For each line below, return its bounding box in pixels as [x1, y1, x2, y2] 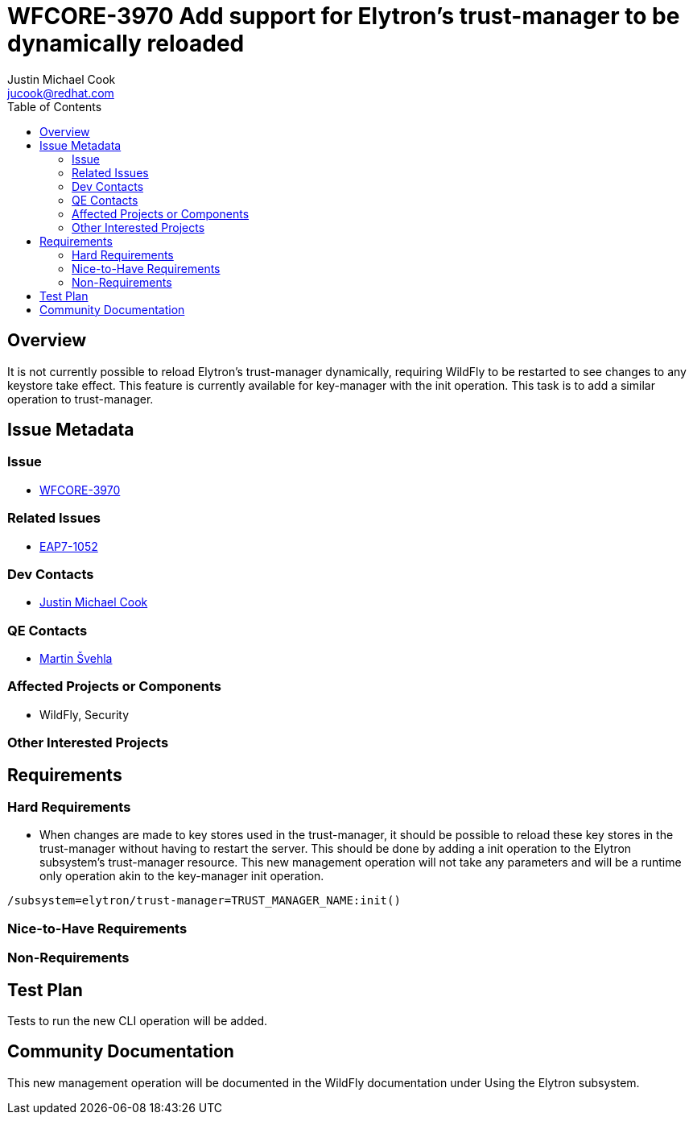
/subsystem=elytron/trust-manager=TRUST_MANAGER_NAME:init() [7, 894, 401, 908]
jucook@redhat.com [7, 85, 114, 100]
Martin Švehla [39, 652, 113, 666]
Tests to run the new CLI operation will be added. [7, 1014, 268, 1028]
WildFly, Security [39, 707, 130, 722]
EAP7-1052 [39, 539, 98, 553]
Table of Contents [7, 99, 102, 114]
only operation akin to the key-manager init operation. [39, 869, 324, 883]
